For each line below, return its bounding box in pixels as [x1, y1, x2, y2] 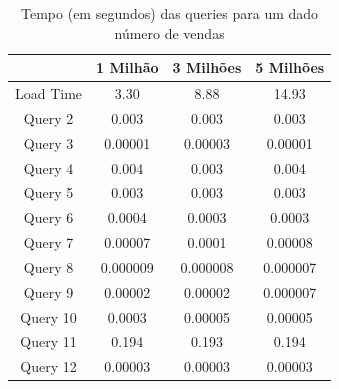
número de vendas [114, 22, 225, 43]
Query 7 [23, 232, 74, 253]
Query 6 [23, 207, 74, 228]
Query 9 [23, 281, 74, 302]
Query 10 [20, 306, 77, 327]
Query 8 [23, 256, 74, 277]
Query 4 [23, 157, 74, 178]
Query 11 [20, 331, 77, 352]
